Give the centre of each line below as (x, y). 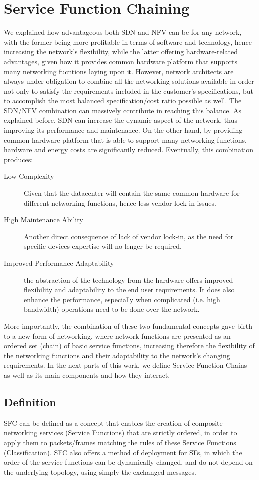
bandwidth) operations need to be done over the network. (112, 309)
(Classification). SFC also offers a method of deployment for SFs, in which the (123, 452)
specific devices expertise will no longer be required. (103, 246)
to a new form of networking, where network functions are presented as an (117, 335)
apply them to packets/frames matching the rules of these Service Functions (120, 442)
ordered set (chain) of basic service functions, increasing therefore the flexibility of (129, 345)
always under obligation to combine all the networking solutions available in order (129, 81)
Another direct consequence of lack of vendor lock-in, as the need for (129, 236)
